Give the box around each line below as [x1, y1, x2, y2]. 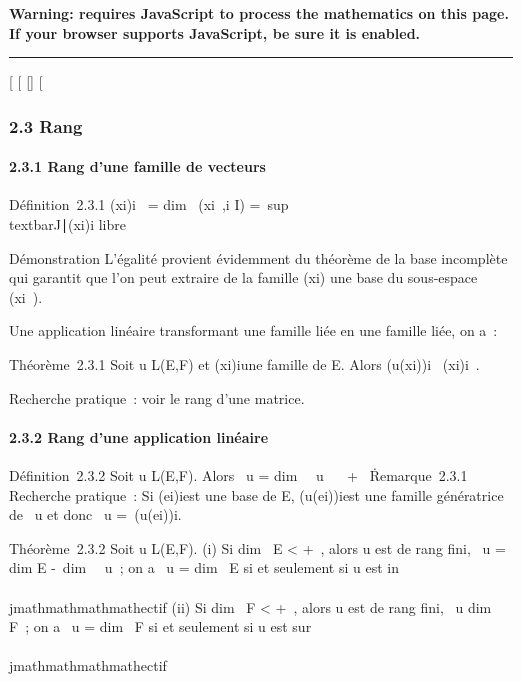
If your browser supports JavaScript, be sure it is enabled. [9, 22, 421, 43]
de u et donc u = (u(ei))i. [9, 504, 182, 525]
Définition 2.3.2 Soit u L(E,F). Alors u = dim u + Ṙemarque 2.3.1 [9, 464, 468, 485]
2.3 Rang [9, 113, 83, 138]
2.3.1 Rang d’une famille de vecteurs [9, 156, 266, 177]
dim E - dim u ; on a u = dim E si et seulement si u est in [9, 557, 399, 578]
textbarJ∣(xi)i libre [9, 214, 126, 235]
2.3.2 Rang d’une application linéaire [9, 426, 269, 447]
